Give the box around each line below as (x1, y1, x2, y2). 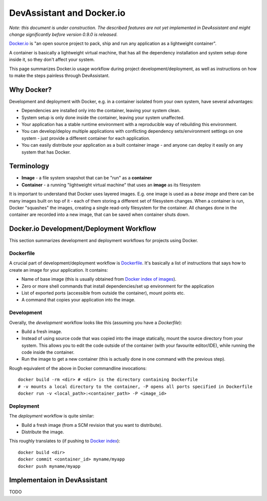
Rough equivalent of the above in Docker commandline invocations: (9, 365, 147, 371)
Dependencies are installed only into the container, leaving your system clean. (21, 108, 181, 114)
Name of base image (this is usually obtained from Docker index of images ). (21, 276, 177, 282)
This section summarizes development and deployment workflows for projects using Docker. (9, 238, 198, 244)
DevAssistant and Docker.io (9, 7, 126, 18)
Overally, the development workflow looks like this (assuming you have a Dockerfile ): (9, 319, 182, 326)
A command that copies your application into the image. (21, 297, 135, 303)
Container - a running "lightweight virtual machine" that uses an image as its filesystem (21, 182, 201, 188)
